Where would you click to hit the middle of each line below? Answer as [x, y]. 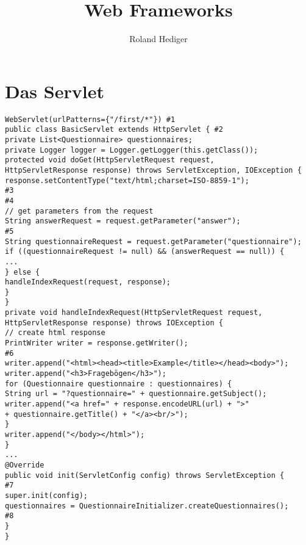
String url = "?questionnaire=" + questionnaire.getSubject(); [136, 394]
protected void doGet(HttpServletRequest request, [110, 160]
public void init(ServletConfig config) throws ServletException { [145, 475]
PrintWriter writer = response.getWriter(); [97, 343]
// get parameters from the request [79, 211]
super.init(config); [47, 495]
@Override [25, 465]
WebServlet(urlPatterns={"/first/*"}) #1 [90, 119]
